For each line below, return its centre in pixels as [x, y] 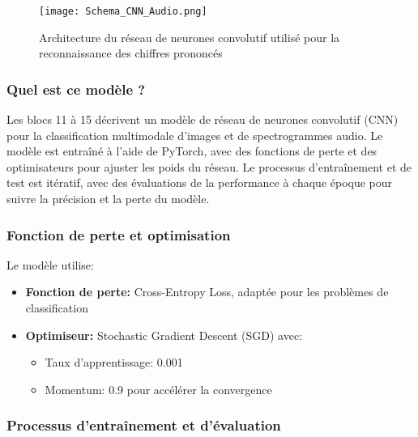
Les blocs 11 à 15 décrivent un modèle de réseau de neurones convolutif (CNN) [203, 119]
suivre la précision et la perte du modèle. [108, 199]
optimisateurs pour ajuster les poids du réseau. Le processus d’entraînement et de [209, 166]
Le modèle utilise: [50, 264]
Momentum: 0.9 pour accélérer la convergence [158, 389]
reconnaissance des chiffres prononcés [131, 53]
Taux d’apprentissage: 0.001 [114, 362]
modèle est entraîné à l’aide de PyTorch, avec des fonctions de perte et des [192, 151]
